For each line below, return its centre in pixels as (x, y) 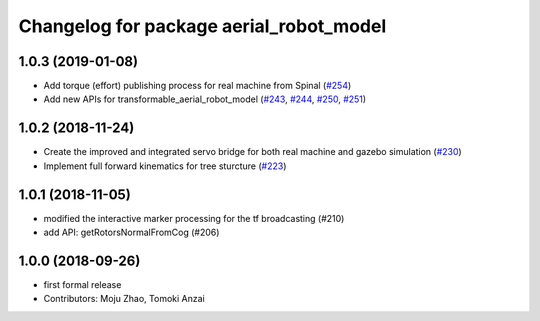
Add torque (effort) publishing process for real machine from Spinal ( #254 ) (197, 86)
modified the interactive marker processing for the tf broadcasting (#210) (194, 218)
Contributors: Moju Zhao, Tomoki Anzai (124, 299)
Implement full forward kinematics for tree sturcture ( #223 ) (165, 166)
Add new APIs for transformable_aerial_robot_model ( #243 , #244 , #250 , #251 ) (205, 99)
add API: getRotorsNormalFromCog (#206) (131, 232)
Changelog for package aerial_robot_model (202, 26)
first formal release (82, 284)
